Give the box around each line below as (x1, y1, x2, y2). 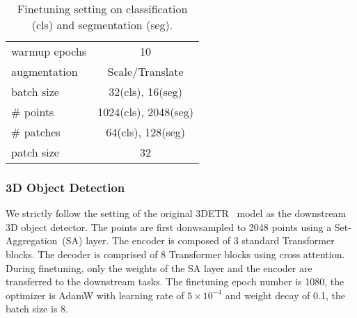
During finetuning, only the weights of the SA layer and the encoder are (6, 260, 312, 275)
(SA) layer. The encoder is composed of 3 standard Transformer (62, 233, 335, 248)
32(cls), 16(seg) (109, 84, 183, 100)
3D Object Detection (6, 178, 125, 196)
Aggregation (6, 233, 58, 248)
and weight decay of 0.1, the (225, 287, 345, 302)
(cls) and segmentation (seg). (31, 17, 173, 33)
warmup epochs (11, 43, 87, 59)
